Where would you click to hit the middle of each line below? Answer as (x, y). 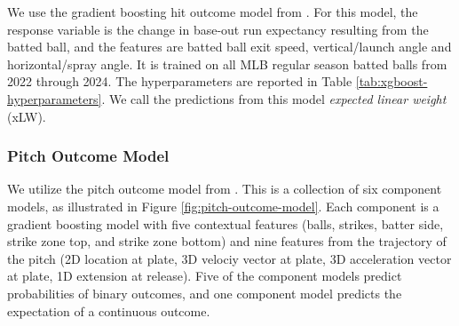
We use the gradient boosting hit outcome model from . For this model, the (213, 12)
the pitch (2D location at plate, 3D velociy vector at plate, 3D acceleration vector (229, 258)
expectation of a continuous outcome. (109, 310)
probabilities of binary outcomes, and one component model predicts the (205, 293)
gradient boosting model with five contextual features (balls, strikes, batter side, (226, 223)
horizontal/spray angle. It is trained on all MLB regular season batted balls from (227, 64)
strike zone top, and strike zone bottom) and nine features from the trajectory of (227, 241)
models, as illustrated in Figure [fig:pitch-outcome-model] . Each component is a (223, 206)
